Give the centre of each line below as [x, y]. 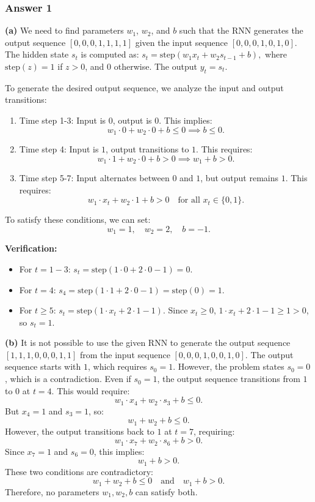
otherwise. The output [155, 66]
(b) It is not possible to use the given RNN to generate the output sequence [148, 343]
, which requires [117, 366]
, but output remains [240, 178]
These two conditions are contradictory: [79, 471]
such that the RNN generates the [241, 30]
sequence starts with [43, 366]
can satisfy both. [166, 491]
